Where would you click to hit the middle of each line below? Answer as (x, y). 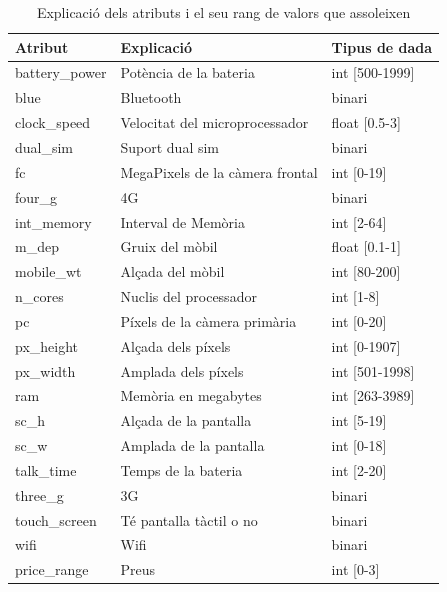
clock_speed (53, 122)
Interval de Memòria (182, 221)
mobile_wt (48, 271)
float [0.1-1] (366, 246)
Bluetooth (151, 97)
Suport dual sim (170, 146)
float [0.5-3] (366, 122)
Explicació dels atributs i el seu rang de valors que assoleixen (223, 12)
